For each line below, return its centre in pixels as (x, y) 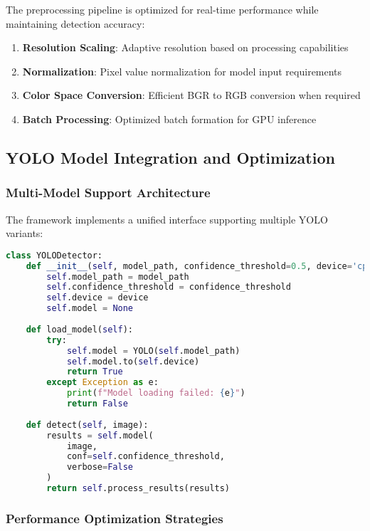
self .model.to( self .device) (133, 361)
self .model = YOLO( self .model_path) (153, 351)
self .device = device (97, 298)
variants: (25, 233)
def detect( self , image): (87, 425)
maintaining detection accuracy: (75, 23)
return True (95, 372)
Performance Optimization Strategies (115, 518)
